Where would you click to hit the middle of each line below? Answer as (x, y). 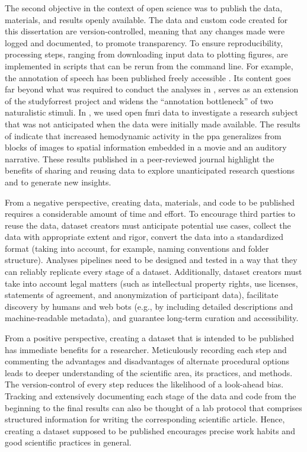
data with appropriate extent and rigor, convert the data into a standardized (144, 237)
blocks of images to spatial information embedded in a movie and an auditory (146, 147)
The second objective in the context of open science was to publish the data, (144, 8)
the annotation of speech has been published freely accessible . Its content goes (148, 77)
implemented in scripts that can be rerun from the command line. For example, (149, 65)
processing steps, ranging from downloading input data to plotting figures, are (146, 54)
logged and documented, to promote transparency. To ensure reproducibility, (144, 42)
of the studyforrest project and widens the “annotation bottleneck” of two (139, 100)
